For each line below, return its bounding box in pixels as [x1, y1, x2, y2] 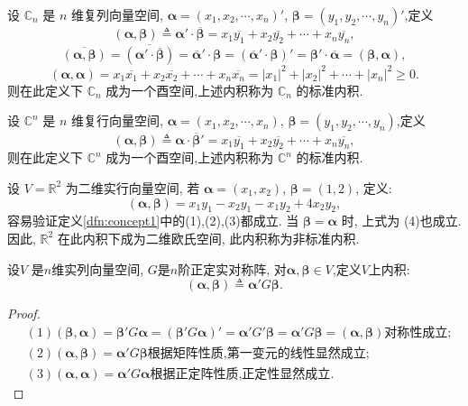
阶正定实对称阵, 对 [178, 259, 287, 278]
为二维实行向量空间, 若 [65, 178, 200, 197]
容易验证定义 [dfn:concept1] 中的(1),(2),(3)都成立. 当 [7, 211, 299, 230]
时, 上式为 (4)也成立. [341, 211, 462, 230]
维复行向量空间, [71, 111, 163, 130]
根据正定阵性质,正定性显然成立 [150, 367, 331, 381]
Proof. [7, 304, 41, 323]
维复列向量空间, [71, 5, 163, 23]
